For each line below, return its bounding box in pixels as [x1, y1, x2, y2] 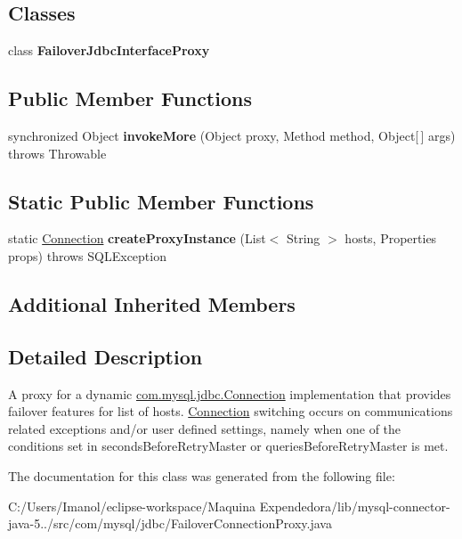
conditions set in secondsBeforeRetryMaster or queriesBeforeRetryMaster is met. [8, 437, 449, 455]
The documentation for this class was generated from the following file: [8, 466, 395, 485]
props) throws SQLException [8, 246, 166, 265]
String [286, 229, 320, 248]
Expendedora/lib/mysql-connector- [259, 496, 450, 515]
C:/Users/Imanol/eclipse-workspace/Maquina [8, 496, 256, 515]
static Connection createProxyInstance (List [8, 229, 266, 248]
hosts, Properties [344, 229, 437, 248]
